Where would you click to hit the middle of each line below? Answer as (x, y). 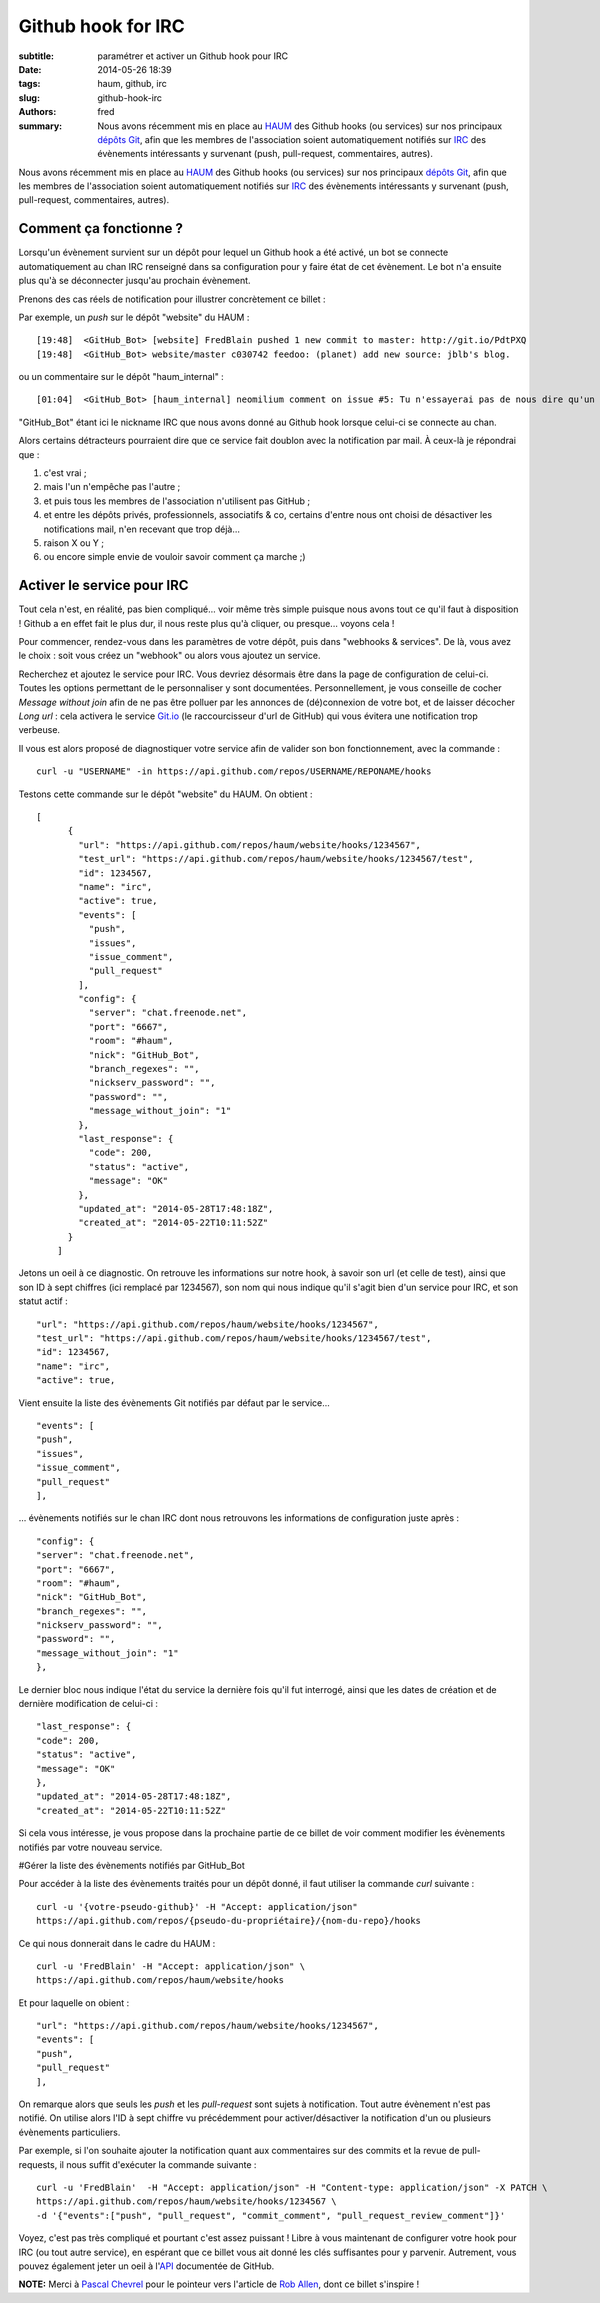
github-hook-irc (130, 97)
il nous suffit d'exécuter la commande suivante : (158, 2164)
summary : (40, 126)
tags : (29, 84)
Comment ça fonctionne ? (101, 228)
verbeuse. (39, 730)
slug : (29, 97)
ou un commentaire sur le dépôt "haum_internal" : (121, 377)
